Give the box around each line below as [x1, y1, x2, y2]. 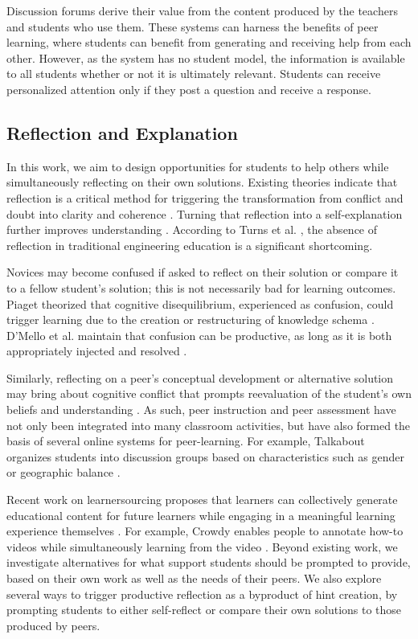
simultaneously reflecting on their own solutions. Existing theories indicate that [6, 174, 398, 190]
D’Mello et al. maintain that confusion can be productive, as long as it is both [6, 326, 392, 343]
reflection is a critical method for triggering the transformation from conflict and [6, 189, 404, 206]
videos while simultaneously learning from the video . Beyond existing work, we [6, 538, 398, 555]
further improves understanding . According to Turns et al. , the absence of [6, 221, 378, 238]
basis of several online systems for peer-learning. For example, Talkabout [6, 432, 365, 449]
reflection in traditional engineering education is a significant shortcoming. [6, 236, 373, 253]
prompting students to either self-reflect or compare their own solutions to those [6, 601, 402, 618]
